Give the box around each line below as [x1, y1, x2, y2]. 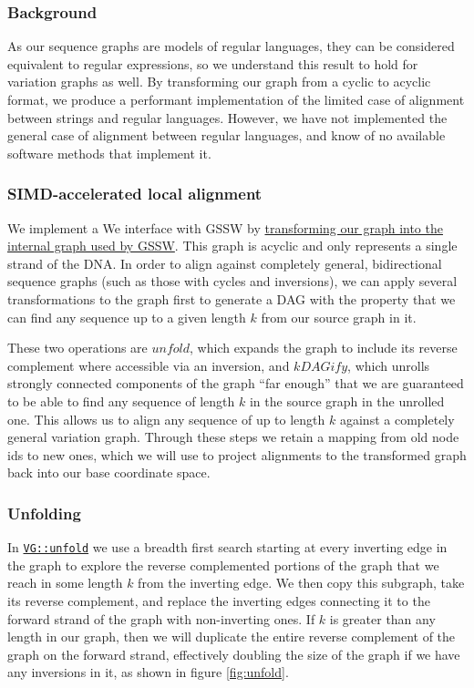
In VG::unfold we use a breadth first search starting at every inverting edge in [7, 538, 448, 557]
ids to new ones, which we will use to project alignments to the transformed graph [7, 445, 467, 464]
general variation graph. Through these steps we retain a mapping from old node [7, 427, 459, 447]
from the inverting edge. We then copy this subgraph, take [138, 573, 465, 592]
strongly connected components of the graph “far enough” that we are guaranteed [7, 374, 464, 393]
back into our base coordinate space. [7, 463, 211, 482]
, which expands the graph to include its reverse [190, 338, 458, 357]
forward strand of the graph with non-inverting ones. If [7, 609, 315, 628]
